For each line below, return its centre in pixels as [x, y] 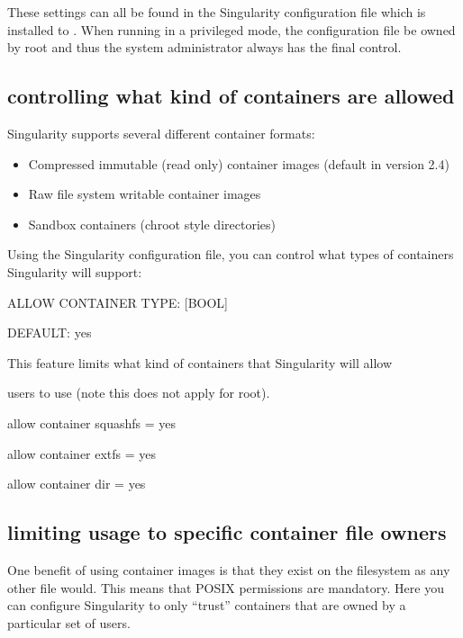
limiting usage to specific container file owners [227, 532]
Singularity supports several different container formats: [161, 133]
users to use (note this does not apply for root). [139, 393]
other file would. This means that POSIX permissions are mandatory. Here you [226, 587]
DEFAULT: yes [50, 332]
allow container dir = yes [77, 484]
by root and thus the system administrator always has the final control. [204, 47]
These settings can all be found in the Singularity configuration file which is [217, 12]
